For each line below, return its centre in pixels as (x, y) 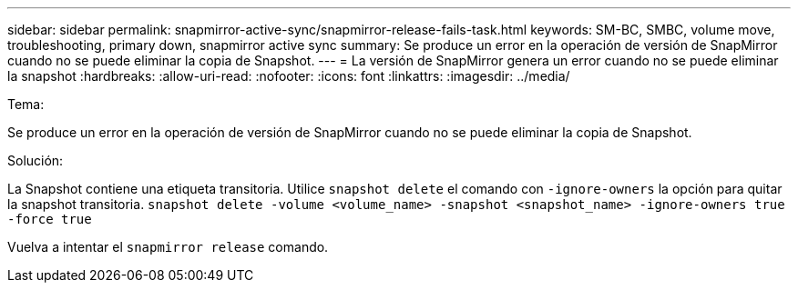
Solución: (36, 160)
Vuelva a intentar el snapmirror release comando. (168, 247)
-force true (50, 219)
